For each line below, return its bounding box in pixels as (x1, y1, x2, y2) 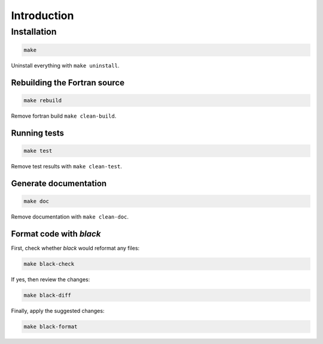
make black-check (23, 260, 75, 267)
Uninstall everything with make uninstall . (11, 62, 120, 69)
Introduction (11, 9, 74, 22)
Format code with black (11, 229, 101, 239)
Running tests (11, 128, 65, 138)
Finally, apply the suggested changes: (11, 307, 105, 314)
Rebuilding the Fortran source (11, 78, 125, 88)
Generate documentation (11, 178, 107, 188)
